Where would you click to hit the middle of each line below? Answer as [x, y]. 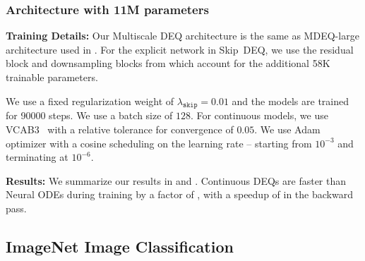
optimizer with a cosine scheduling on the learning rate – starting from [159, 143]
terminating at [37, 157]
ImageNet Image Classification [120, 246]
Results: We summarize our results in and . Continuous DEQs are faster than [176, 180]
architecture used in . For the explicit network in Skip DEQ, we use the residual [180, 49]
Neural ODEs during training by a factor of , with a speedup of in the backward [179, 194]
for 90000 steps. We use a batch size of [89, 115]
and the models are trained [291, 101]
